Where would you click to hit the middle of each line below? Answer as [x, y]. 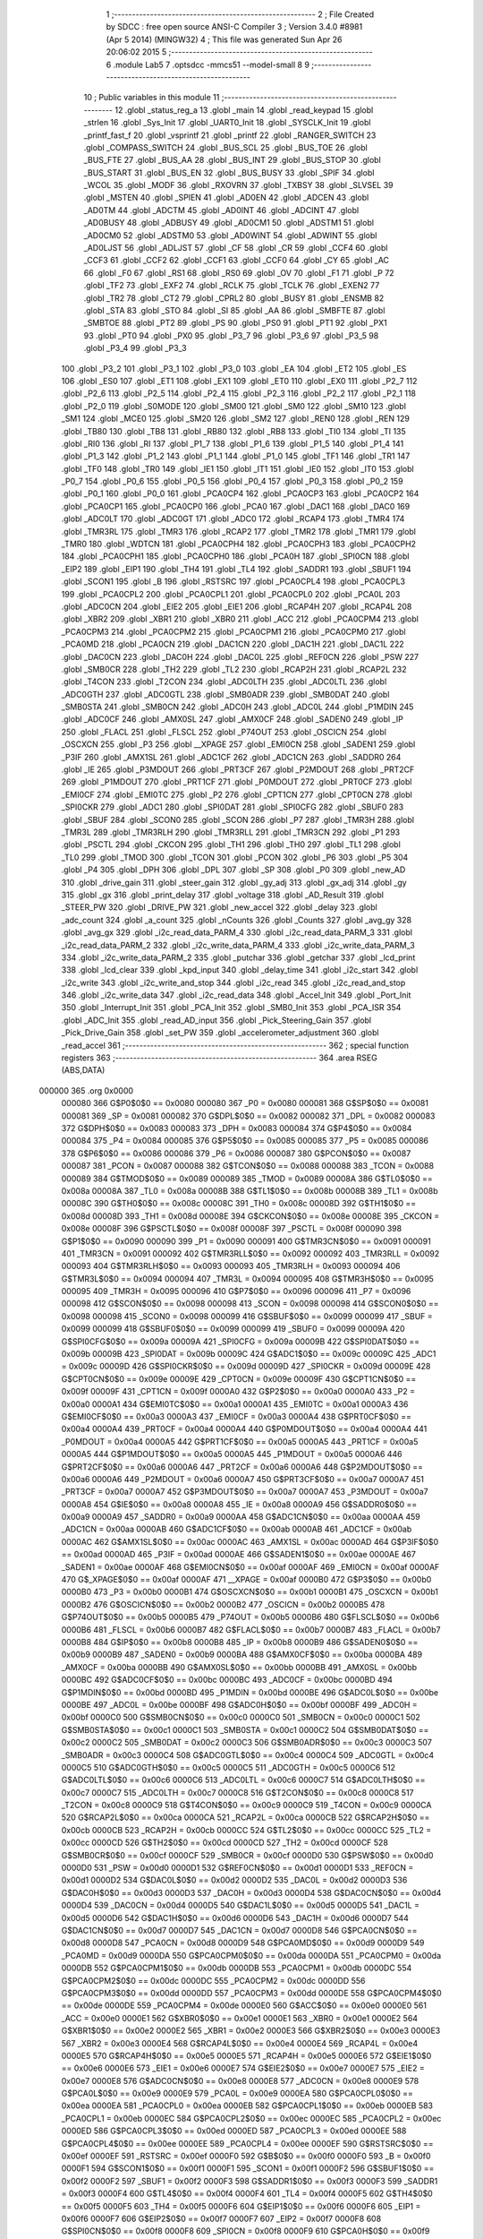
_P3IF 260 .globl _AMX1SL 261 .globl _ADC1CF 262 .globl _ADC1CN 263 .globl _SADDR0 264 [231, 757]
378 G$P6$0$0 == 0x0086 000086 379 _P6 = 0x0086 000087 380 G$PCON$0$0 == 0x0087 [236, 1153]
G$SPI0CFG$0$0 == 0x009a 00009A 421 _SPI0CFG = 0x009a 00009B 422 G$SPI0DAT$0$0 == [241, 1341]
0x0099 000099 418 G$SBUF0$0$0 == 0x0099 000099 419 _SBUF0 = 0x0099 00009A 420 [233, 1329]
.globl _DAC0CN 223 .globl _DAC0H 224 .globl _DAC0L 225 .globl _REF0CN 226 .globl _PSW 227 [240, 656]
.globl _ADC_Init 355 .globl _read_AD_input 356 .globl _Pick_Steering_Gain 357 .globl [216, 1020]
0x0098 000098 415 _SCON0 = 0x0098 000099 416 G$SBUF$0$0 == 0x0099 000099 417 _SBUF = [247, 1316]
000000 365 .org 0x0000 [86, 1090]
